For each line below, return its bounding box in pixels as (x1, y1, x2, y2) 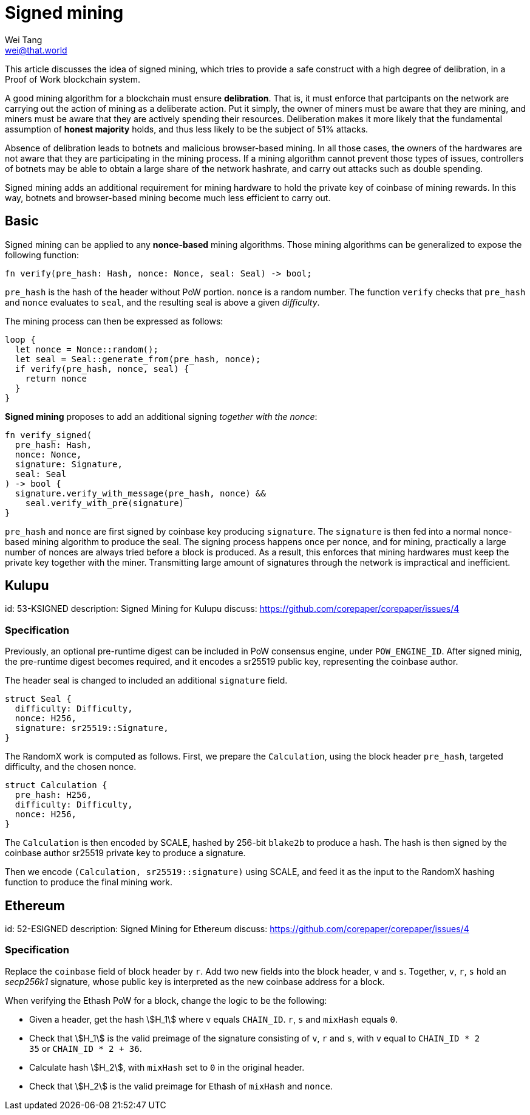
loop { (5, 334, 36, 345)
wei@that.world (5, 44, 67, 55)
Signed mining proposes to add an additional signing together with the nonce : (5, 411, 318, 422)
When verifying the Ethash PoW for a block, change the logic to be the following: (5, 995, 327, 1006)
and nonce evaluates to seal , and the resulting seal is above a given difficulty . (5, 297, 320, 307)
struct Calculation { (5, 780, 107, 791)
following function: (5, 249, 80, 260)
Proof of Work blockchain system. (5, 74, 141, 84)
